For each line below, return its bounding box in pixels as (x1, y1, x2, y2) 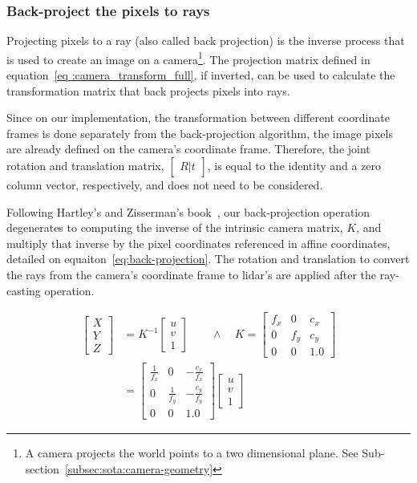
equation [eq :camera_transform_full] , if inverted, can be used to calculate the (6, 67, 395, 83)
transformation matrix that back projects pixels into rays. (6, 82, 290, 99)
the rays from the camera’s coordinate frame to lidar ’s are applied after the (6, 266, 376, 282)
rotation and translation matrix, (6, 157, 164, 174)
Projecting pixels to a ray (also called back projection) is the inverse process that (6, 32, 405, 49)
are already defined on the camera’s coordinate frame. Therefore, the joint (6, 140, 370, 157)
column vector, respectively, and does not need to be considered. (6, 177, 323, 193)
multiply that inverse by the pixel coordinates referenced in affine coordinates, (6, 234, 391, 251)
